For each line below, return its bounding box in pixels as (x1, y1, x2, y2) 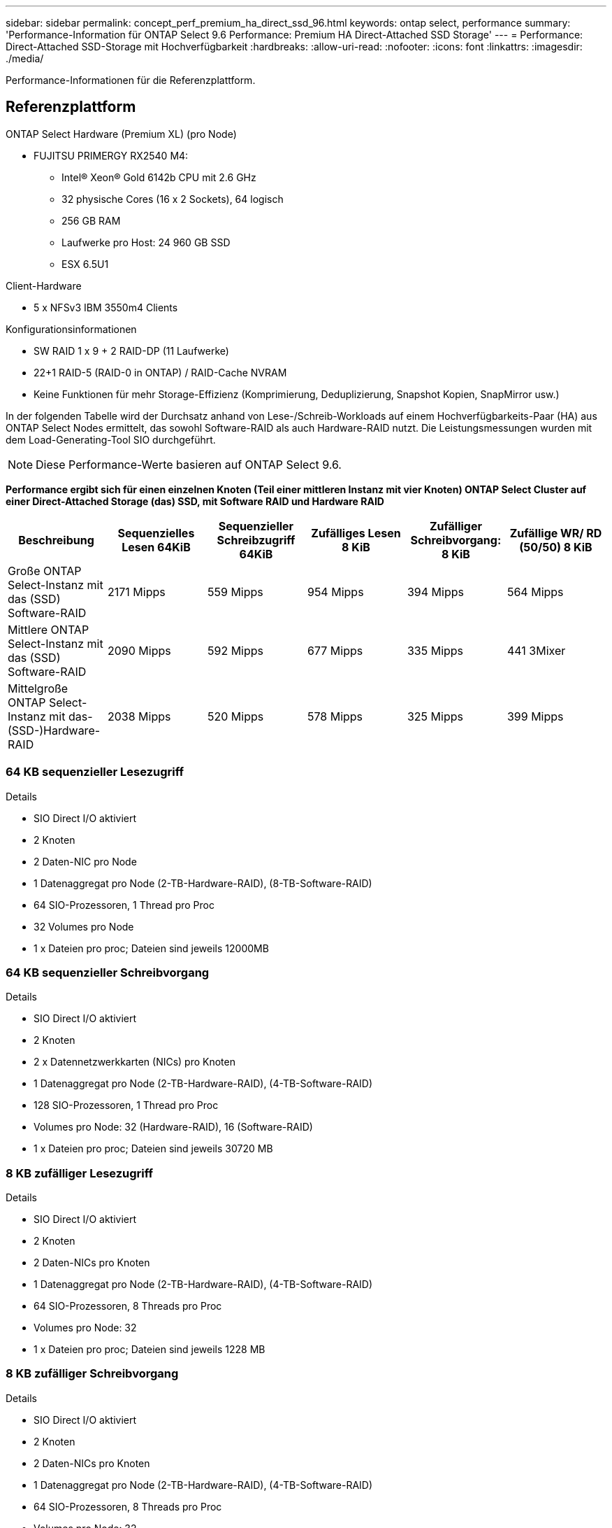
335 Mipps (407, 643, 464, 658)
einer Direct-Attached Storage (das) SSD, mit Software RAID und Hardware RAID (6, 495, 384, 507)
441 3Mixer (507, 643, 566, 658)
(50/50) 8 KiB (519, 539, 592, 554)
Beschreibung (18, 532, 94, 547)
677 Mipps (307, 643, 363, 658)
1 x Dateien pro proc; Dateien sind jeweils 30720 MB (34, 1143, 273, 1155)
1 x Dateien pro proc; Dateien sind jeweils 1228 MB (34, 1343, 265, 1356)
